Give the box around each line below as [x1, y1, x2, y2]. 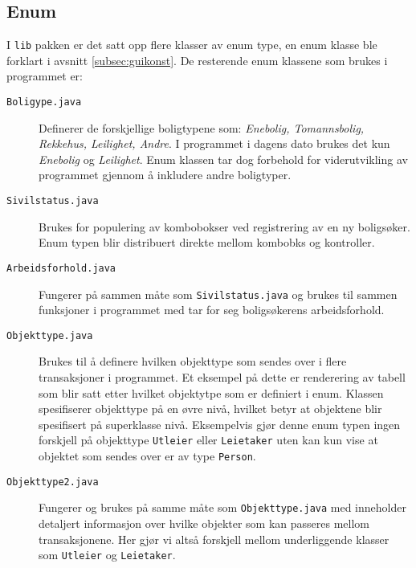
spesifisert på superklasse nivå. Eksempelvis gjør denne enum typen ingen [39, 415, 401, 432]
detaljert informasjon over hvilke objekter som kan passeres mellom [39, 515, 370, 532]
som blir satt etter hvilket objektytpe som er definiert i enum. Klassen [39, 384, 384, 401]
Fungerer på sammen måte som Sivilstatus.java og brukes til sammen [39, 285, 398, 302]
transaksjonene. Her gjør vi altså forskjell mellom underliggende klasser [39, 530, 389, 547]
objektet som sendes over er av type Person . [39, 447, 256, 464]
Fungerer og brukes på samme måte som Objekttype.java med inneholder [39, 499, 406, 516]
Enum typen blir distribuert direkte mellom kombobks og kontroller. [39, 234, 375, 251]
